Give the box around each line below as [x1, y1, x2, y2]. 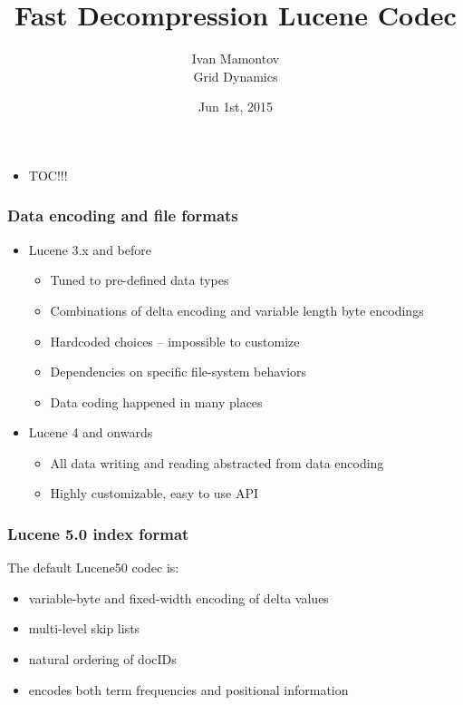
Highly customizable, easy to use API [50, 484, 259, 503]
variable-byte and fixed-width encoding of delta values [28, 588, 329, 607]
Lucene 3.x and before [28, 240, 151, 259]
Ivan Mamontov [191, 49, 280, 68]
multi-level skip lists [28, 619, 140, 638]
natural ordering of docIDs [28, 650, 177, 669]
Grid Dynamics [193, 66, 278, 85]
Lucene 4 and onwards [28, 423, 153, 442]
